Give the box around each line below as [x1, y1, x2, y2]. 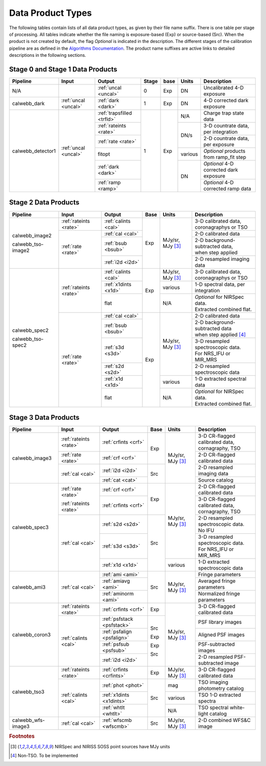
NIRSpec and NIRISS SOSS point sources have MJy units [55, 743, 170, 749]
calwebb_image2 [12, 232, 52, 239]
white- [230, 704, 245, 711]
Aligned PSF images [198, 631, 245, 638]
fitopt [98, 151, 110, 158]
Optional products [203, 148, 246, 155]
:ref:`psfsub [102, 641, 130, 648]
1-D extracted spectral [195, 375, 246, 382]
